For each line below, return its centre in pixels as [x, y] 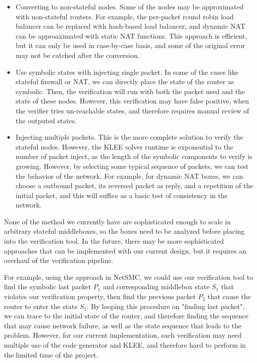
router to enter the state [41, 306]
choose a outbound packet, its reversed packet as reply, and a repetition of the [134, 185]
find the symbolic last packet [48, 286]
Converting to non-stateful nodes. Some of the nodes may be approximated [129, 6]
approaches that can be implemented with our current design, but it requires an [125, 250]
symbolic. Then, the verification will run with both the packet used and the [130, 91]
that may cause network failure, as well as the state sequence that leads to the [123, 325]
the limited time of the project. [51, 354]
